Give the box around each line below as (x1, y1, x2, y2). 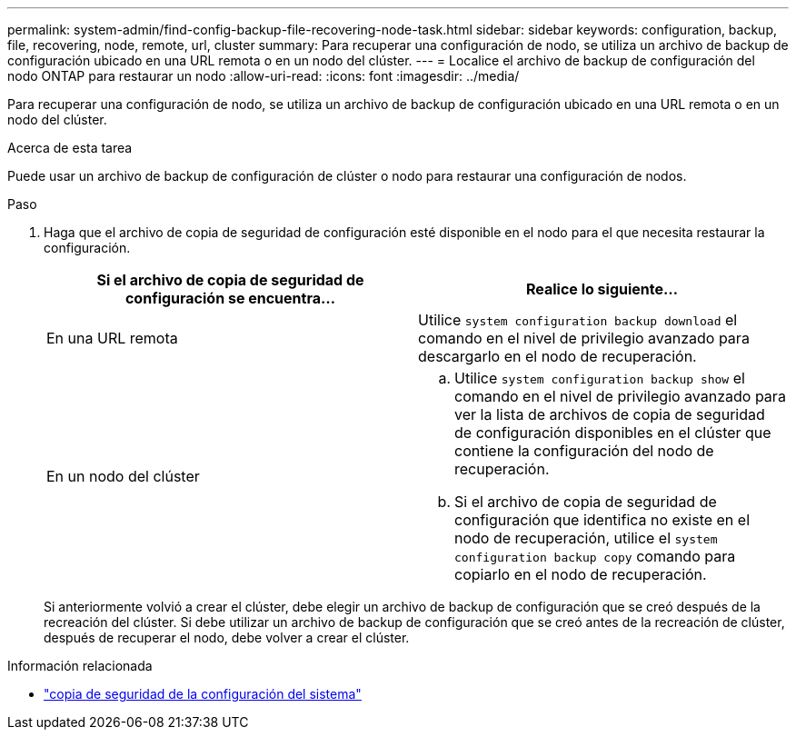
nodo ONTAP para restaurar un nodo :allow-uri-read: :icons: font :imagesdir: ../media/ (7, 68, 520, 84)
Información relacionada (7, 658, 153, 673)
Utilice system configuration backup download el (418, 311, 738, 329)
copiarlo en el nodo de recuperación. (454, 565, 707, 583)
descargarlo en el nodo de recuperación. (418, 347, 697, 365)
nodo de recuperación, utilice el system (454, 529, 718, 547)
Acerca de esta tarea (7, 140, 133, 155)
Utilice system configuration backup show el (454, 369, 745, 387)
